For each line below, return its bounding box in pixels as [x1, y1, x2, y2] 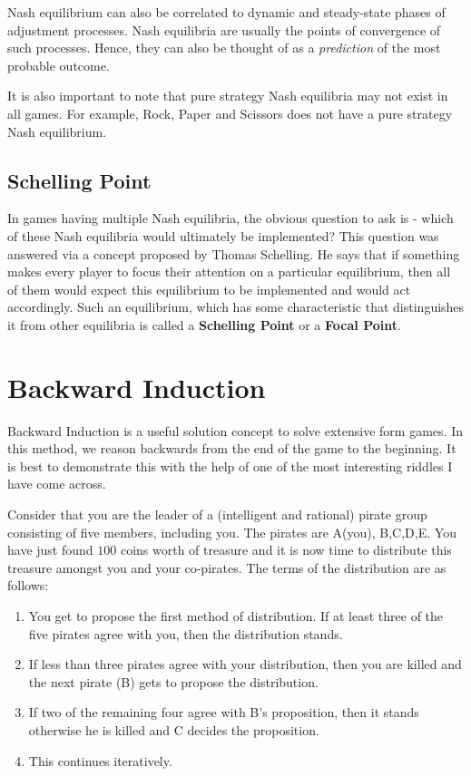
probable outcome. [7, 55, 110, 74]
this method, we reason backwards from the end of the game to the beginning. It [7, 439, 456, 458]
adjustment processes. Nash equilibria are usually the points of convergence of [7, 20, 441, 39]
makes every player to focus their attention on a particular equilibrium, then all [7, 262, 451, 281]
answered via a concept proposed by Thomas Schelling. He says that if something [7, 244, 460, 263]
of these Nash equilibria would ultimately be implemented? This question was [7, 226, 439, 245]
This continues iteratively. [28, 751, 172, 770]
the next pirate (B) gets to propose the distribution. [28, 672, 319, 691]
